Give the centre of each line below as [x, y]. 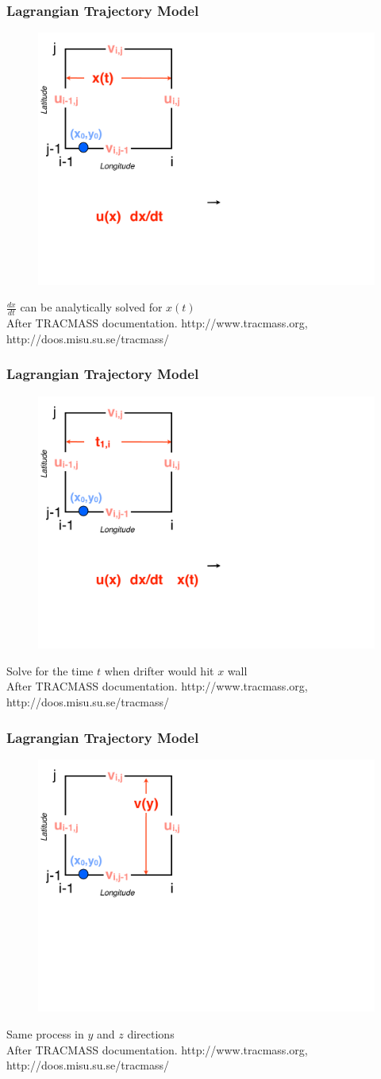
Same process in [45, 1033]
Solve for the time [50, 670]
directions [151, 1033]
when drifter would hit [159, 670]
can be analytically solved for [91, 307]
